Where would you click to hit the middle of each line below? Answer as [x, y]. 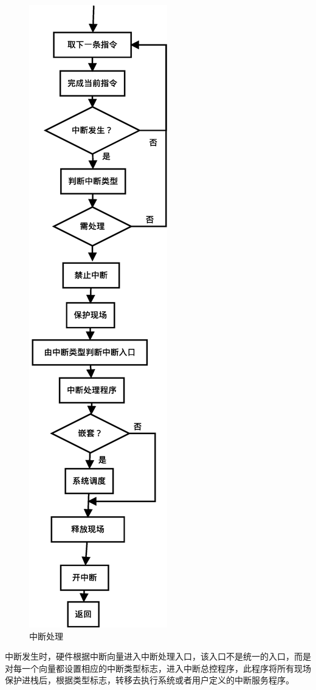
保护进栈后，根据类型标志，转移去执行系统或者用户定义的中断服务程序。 [149, 680]
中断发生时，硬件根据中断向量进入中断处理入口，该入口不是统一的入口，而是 [158, 656]
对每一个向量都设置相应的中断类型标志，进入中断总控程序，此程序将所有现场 [158, 668]
